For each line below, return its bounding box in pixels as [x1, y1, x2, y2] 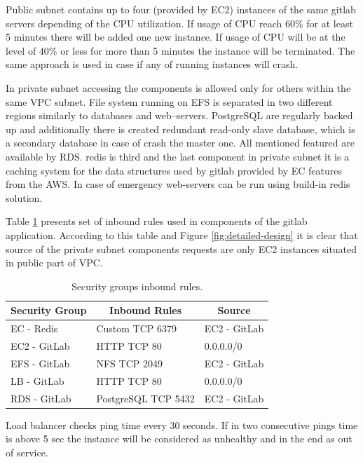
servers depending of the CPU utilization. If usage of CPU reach [6, 15, 282, 30]
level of [6, 43, 36, 57]
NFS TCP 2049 [96, 355, 163, 370]
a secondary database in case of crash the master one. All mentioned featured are [6, 135, 355, 150]
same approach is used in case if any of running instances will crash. [6, 57, 299, 72]
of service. [6, 444, 48, 459]
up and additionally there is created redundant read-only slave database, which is [6, 121, 355, 136]
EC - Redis [11, 321, 58, 336]
